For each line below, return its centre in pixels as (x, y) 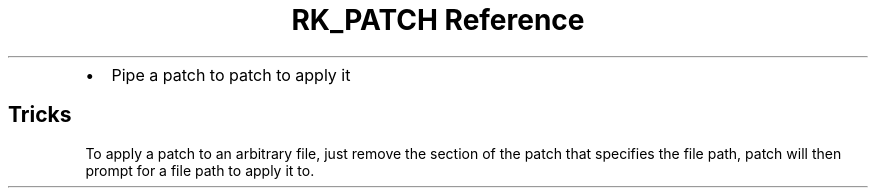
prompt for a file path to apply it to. (200, 170)
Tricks (40, 115)
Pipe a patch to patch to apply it (231, 74)
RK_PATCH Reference (438, 20)
